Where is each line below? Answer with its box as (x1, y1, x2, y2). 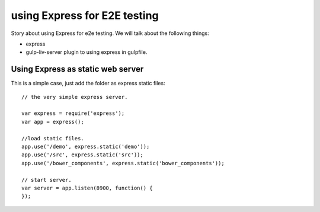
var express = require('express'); (21, 110, 125, 117)
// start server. (21, 176, 72, 183)
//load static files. (21, 135, 84, 142)
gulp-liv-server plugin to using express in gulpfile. (25, 49, 148, 56)
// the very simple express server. (21, 94, 128, 100)
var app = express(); (21, 118, 84, 125)
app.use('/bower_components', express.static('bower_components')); (21, 160, 225, 166)
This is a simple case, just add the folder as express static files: (11, 80, 165, 87)
